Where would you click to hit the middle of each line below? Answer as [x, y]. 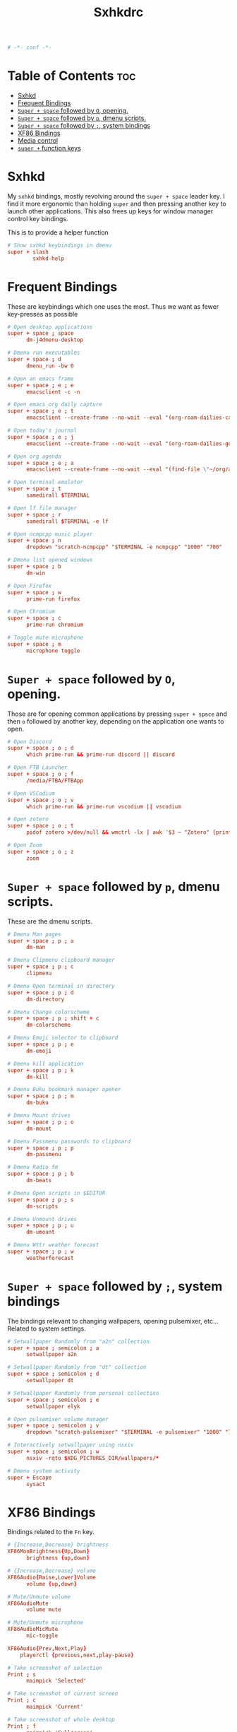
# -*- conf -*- [30, 48]
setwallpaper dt [50, 1381]
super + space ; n [34, 541]
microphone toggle [53, 651]
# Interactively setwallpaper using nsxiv [71, 1445]
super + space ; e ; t [41, 411]
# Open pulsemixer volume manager [58, 1419]
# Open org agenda [34, 456]
